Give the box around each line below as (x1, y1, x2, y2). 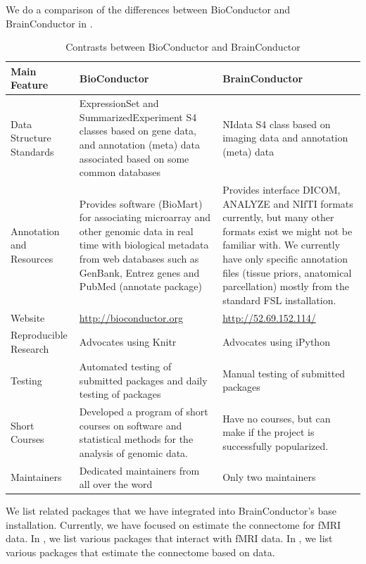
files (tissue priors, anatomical (222, 265, 352, 280)
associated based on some (79, 151, 189, 165)
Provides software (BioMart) (79, 196, 203, 211)
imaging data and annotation (222, 130, 348, 145)
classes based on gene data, (79, 123, 196, 138)
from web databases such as (79, 251, 199, 265)
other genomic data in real (79, 223, 194, 238)
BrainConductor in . (6, 15, 93, 30)
